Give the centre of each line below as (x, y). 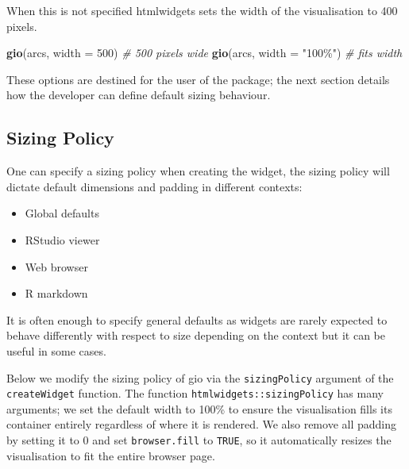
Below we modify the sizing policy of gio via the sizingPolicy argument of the (200, 377)
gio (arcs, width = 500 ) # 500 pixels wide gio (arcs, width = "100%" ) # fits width (204, 53)
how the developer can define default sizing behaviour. (139, 95)
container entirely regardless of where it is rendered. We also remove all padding (201, 424)
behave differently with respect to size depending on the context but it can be (196, 335)
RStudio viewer (62, 239)
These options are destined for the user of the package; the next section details (198, 79)
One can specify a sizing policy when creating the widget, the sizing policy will (198, 171)
